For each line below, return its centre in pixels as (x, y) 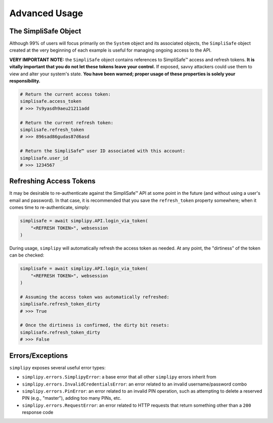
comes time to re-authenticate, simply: (50, 207)
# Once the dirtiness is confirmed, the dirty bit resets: (95, 325)
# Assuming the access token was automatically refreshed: (95, 297)
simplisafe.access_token (51, 101)
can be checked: (27, 255)
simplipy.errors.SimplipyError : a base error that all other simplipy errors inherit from (119, 377)
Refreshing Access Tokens (53, 181)
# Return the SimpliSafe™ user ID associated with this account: (103, 151)
